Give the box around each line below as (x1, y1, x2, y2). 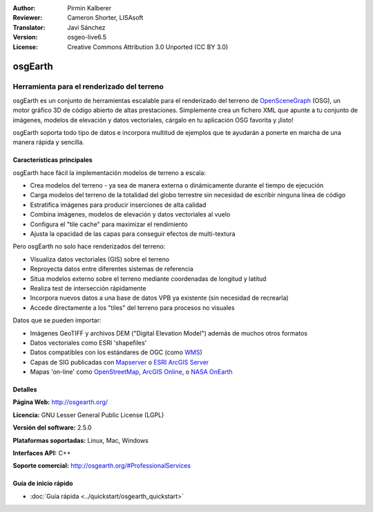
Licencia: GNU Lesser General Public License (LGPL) (12, 410, 164, 419)
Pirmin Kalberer (67, 4, 112, 12)
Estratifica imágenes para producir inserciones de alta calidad (30, 201, 207, 209)
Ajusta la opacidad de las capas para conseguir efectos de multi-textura (30, 230, 236, 238)
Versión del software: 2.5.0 (12, 423, 93, 432)
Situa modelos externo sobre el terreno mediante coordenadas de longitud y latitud (30, 274, 267, 283)
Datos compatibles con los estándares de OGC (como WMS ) (30, 348, 203, 356)
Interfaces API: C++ (12, 449, 71, 457)
